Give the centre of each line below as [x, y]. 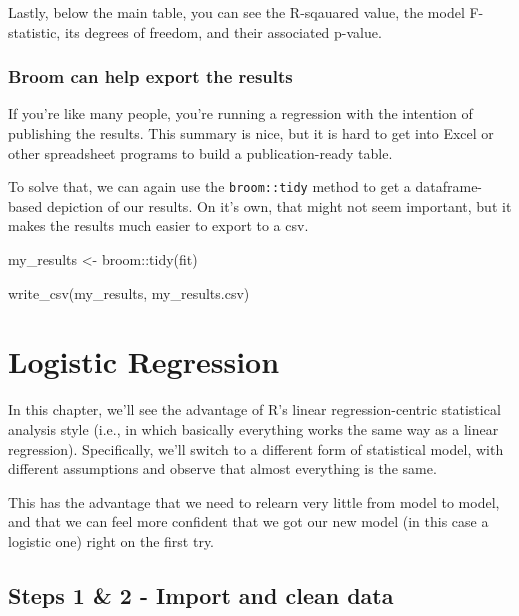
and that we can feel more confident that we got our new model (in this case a [248, 521]
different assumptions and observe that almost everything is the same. [222, 468]
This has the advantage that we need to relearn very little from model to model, [254, 501]
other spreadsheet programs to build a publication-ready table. [200, 152]
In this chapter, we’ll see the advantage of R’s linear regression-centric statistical [254, 409]
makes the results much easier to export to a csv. [158, 225]
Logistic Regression [144, 361]
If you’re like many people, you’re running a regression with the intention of [240, 113]
